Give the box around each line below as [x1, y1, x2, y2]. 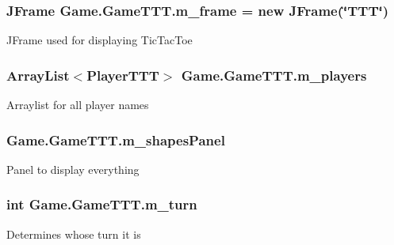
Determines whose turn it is [6, 225, 141, 242]
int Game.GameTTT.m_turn [6, 194, 197, 214]
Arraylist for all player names [6, 96, 149, 113]
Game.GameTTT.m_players [181, 65, 367, 85]
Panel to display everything [6, 160, 140, 177]
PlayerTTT [86, 65, 159, 85]
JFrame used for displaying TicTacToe [6, 32, 193, 48]
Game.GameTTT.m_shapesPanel [6, 130, 225, 149]
